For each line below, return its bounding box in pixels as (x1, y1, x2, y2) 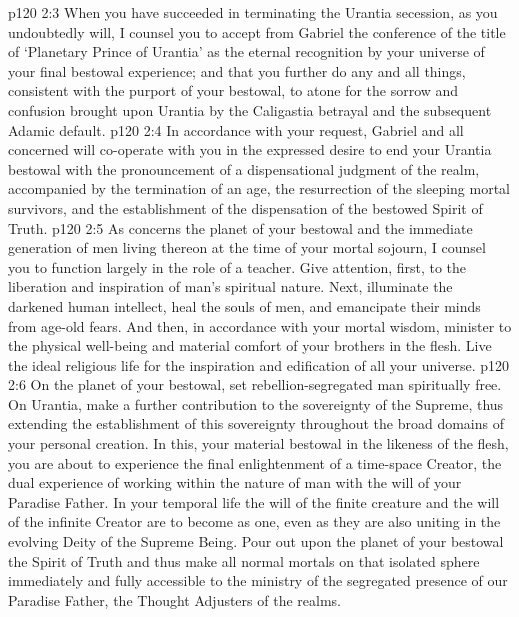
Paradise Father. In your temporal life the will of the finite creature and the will (8, 491, 500, 512)
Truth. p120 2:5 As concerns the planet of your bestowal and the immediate (8, 217, 473, 238)
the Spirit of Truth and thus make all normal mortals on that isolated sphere (8, 550, 480, 571)
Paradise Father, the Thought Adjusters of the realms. (8, 589, 341, 610)
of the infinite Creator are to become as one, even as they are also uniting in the (8, 511, 501, 532)
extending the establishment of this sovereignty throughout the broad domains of (8, 413, 504, 434)
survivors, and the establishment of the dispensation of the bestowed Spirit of (8, 197, 483, 218)
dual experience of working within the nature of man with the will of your (8, 472, 462, 493)
